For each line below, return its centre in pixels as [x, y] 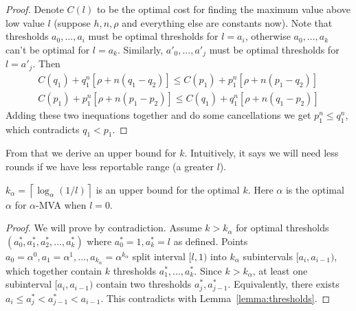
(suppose [72, 22]
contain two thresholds [144, 284]
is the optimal [315, 189]
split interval [159, 256]
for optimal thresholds [282, 228]
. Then [46, 64]
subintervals [268, 256]
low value [25, 22]
